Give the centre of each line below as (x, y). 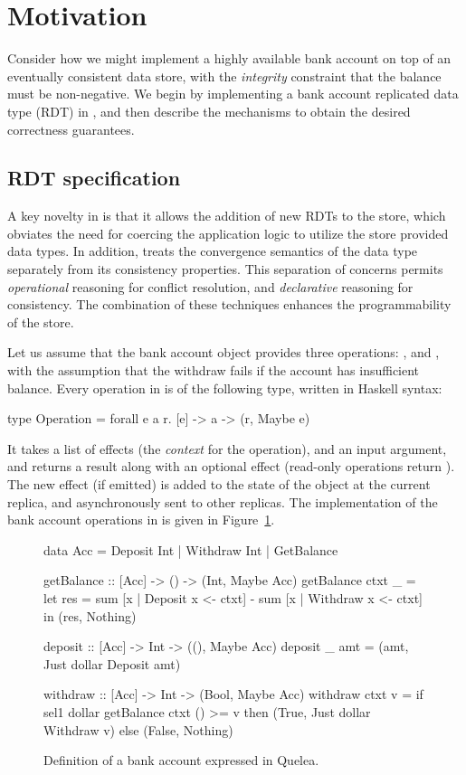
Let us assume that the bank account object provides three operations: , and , (223, 352)
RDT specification (94, 178)
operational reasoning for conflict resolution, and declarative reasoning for (210, 286)
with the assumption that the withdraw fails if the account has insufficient (214, 370)
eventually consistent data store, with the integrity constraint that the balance (224, 76)
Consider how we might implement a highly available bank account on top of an (229, 58)
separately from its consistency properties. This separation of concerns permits (225, 269)
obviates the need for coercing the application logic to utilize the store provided (228, 233)
